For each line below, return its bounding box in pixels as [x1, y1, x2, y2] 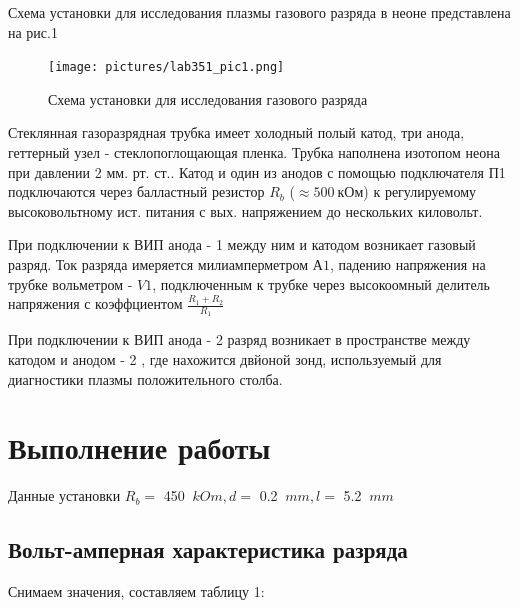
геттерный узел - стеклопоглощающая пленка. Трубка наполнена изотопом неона [8, 142, 500, 163]
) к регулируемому [363, 181, 477, 202]
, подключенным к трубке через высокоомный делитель [152, 273, 490, 294]
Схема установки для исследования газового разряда [48, 88, 368, 109]
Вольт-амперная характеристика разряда [8, 534, 408, 565]
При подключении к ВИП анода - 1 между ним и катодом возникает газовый [8, 234, 476, 255]
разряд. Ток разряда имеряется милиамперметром [8, 254, 309, 274]
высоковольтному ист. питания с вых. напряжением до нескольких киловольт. [8, 200, 483, 221]
